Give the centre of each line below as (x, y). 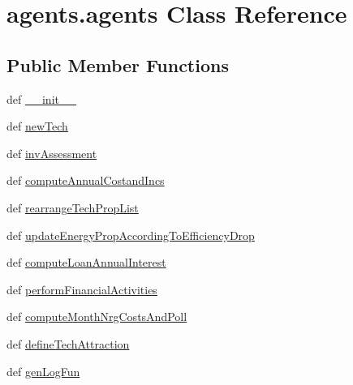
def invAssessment (52, 153)
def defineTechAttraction (68, 343)
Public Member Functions (118, 64)
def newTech (37, 126)
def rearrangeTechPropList (73, 207)
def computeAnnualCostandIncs (86, 180)
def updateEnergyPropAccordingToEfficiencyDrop (131, 235)
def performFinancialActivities (82, 289)
